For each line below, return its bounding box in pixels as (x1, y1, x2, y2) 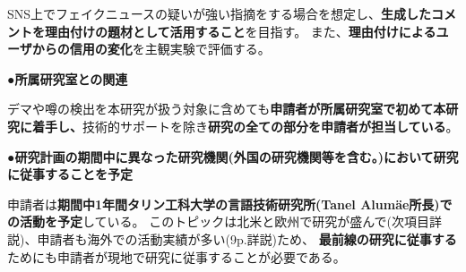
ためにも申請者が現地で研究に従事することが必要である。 (7, 247, 346, 266)
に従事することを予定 (7, 165, 133, 183)
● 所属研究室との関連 (7, 69, 128, 88)
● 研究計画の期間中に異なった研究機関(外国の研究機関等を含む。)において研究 (7, 147, 459, 166)
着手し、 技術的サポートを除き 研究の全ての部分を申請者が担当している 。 (31, 116, 459, 135)
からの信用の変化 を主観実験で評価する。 (31, 39, 271, 58)
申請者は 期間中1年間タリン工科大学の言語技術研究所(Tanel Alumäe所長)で (7, 194, 453, 213)
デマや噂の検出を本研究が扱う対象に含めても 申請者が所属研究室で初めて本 (7, 99, 446, 118)
